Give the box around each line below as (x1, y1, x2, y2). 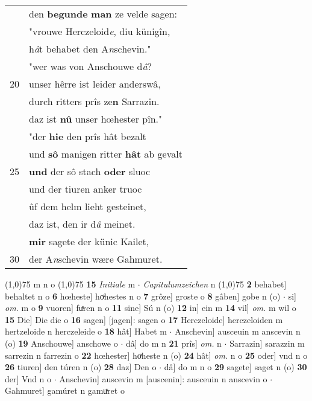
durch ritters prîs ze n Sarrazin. (29, 94, 160, 108)
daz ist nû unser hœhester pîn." (29, 112, 162, 126)
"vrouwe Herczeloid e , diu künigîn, (29, 24, 170, 38)
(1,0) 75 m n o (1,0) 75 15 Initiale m (5, 278, 136, 290)
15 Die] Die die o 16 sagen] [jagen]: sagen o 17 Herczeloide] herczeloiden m (5, 313, 283, 326)
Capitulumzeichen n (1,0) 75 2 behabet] (143, 278, 287, 290)
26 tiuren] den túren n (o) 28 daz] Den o (5, 361, 157, 373)
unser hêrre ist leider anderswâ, (29, 77, 161, 91)
